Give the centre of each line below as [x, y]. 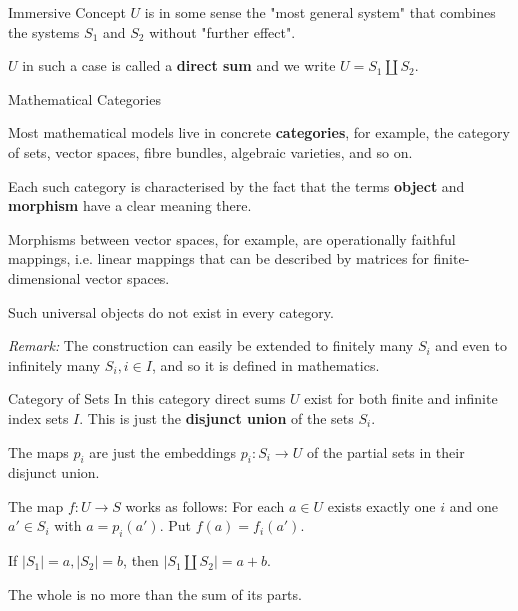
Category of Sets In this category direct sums [147, 398]
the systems [44, 31]
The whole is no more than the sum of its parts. [155, 593]
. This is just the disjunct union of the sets [216, 417]
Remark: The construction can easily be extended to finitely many [211, 345]
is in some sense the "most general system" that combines [320, 12]
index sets [38, 417]
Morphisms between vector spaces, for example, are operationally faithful [232, 238]
